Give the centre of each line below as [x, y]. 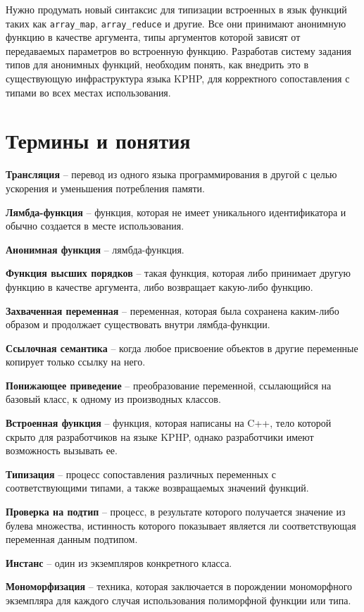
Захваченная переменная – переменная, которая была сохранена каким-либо [172, 310]
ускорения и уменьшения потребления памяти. [105, 188]
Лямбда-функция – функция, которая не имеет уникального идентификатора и [176, 212]
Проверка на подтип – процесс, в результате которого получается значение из [176, 512]
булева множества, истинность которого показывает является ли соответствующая [181, 525]
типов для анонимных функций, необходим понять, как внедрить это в [157, 64]
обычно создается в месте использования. [95, 226]
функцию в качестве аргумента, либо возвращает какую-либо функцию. [159, 286]
